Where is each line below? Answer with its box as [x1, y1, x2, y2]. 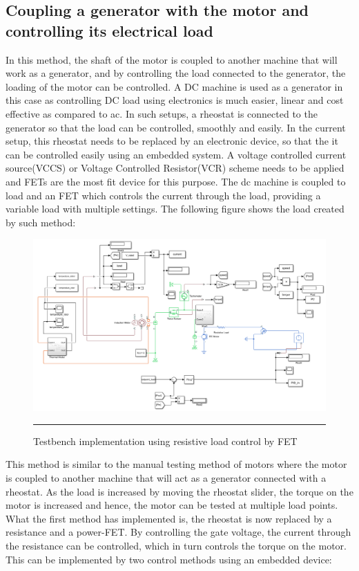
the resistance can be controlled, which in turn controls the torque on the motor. [6, 538, 347, 552]
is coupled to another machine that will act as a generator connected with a [6, 470, 327, 484]
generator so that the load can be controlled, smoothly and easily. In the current [6, 120, 346, 134]
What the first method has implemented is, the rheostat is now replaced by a [6, 511, 332, 525]
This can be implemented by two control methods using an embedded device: [6, 552, 332, 566]
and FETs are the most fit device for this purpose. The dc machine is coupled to [6, 174, 346, 188]
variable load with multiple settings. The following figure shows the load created [6, 201, 345, 216]
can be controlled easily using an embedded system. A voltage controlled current [6, 147, 347, 161]
